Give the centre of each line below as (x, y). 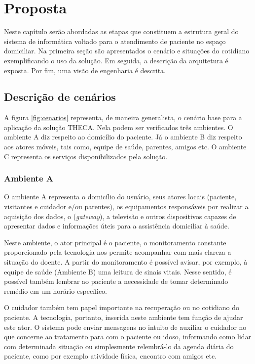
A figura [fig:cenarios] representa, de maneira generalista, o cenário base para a (123, 117)
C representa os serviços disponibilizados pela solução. (86, 156)
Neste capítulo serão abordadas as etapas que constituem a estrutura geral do (121, 31)
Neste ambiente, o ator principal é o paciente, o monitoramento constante (115, 242)
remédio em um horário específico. (56, 291)
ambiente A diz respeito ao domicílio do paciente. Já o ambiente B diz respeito (123, 137)
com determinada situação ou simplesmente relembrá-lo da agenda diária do (119, 346)
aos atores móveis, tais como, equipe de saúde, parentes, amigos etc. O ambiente (125, 147)
